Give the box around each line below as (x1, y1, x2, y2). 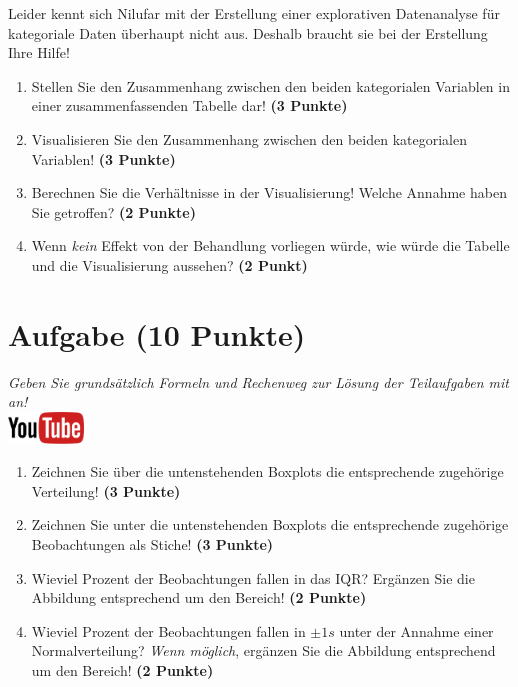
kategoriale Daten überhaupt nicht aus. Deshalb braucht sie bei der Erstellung (8, 22, 488, 43)
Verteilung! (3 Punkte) (31, 480, 181, 501)
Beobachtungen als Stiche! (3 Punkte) (31, 534, 274, 555)
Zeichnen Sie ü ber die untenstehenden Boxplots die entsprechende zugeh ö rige (31, 461, 504, 482)
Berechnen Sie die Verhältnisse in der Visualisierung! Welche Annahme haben (31, 182, 507, 203)
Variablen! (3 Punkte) (31, 148, 176, 169)
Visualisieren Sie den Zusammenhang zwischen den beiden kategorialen (31, 128, 467, 149)
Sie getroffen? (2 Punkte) (31, 201, 196, 222)
